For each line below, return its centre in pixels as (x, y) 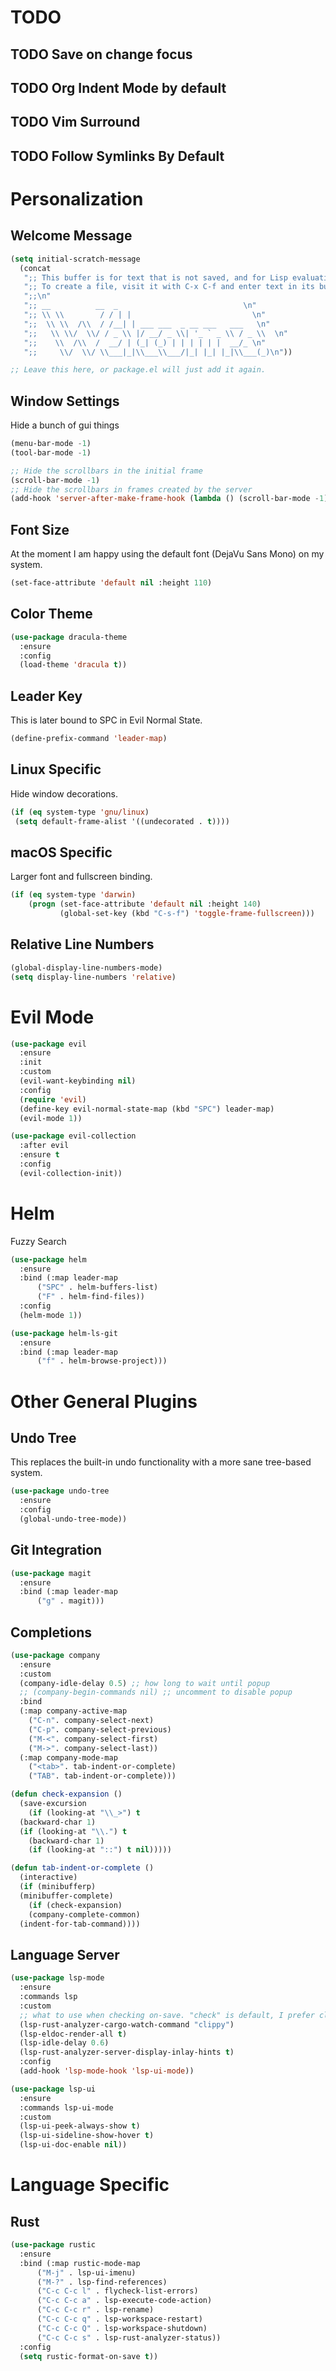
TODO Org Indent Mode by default (118, 87)
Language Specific (90, 2185)
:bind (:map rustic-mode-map (80, 2263)
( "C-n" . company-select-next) (91, 1721)
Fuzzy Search (38, 1241)
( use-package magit (51, 1573)
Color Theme (51, 614)
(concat (35, 268)
